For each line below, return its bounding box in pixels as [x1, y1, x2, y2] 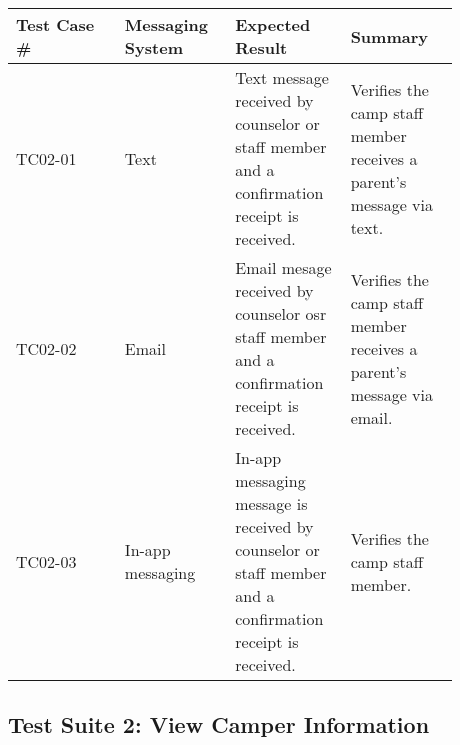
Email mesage [235, 256, 332, 279]
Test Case [16, 13, 95, 36]
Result [235, 36, 288, 59]
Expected [235, 13, 311, 36]
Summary [350, 24, 428, 48]
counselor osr [235, 302, 327, 325]
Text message [235, 66, 329, 89]
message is [235, 492, 308, 515]
